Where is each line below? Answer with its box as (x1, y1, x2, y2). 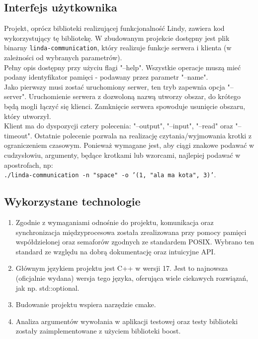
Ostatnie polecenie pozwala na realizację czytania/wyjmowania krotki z (34, 130, 252, 140)
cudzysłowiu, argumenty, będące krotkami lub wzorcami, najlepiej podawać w (4, 149, 241, 160)
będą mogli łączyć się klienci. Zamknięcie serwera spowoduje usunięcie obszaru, (4, 101, 246, 112)
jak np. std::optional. (15, 282, 80, 293)
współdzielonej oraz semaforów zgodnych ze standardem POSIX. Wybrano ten (15, 236, 255, 247)
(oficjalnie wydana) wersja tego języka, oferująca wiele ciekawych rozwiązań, (15, 273, 249, 283)
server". (4, 91, 27, 102)
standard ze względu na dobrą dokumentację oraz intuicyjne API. (15, 246, 216, 256)
